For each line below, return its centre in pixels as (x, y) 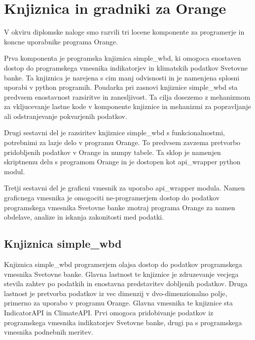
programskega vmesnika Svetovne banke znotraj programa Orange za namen (120, 207)
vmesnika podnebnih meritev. (49, 332)
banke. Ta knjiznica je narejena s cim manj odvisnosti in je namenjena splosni (122, 77)
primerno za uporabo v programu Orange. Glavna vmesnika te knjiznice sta (119, 303)
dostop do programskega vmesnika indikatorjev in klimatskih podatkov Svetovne (126, 67)
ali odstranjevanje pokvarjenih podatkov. (66, 116)
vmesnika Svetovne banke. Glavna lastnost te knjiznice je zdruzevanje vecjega (121, 274)
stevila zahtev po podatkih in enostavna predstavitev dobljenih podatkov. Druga (126, 283)
